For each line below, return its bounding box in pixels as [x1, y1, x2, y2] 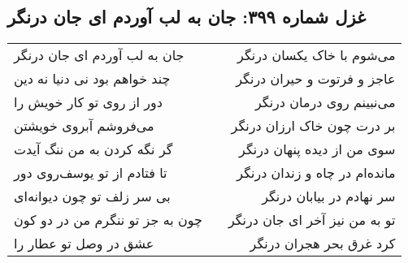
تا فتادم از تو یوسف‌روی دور [14, 163, 167, 183]
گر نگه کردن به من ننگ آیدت [14, 140, 173, 159]
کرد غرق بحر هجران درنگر [250, 234, 396, 253]
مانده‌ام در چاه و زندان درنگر [237, 163, 396, 183]
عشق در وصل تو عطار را [14, 234, 154, 253]
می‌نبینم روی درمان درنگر [255, 93, 396, 112]
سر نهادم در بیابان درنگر [262, 187, 396, 206]
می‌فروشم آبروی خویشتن [14, 116, 154, 136]
